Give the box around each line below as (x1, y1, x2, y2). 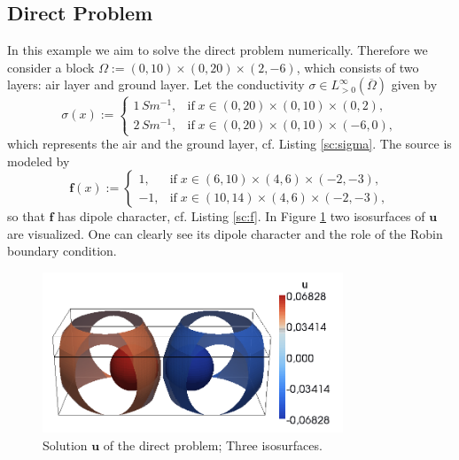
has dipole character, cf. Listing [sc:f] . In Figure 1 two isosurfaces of (58, 207, 425, 226)
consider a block (7, 57, 95, 76)
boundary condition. (7, 241, 117, 260)
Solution (43, 435, 88, 454)
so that (7, 207, 45, 226)
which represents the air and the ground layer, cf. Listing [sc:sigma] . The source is (7, 134, 452, 153)
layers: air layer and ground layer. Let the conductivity (7, 75, 305, 94)
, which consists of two (296, 57, 419, 76)
